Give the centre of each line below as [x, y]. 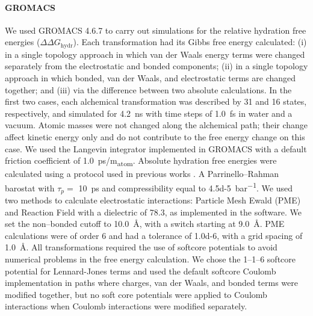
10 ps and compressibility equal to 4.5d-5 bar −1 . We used [185, 187]
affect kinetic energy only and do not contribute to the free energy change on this [155, 137]
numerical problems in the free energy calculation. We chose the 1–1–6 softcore [150, 259]
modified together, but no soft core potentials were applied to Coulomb [136, 294]
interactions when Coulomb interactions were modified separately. [126, 306]
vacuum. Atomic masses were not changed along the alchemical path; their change [156, 125]
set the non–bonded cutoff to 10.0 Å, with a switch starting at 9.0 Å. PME [145, 224]
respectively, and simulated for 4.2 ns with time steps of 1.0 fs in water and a [149, 113]
